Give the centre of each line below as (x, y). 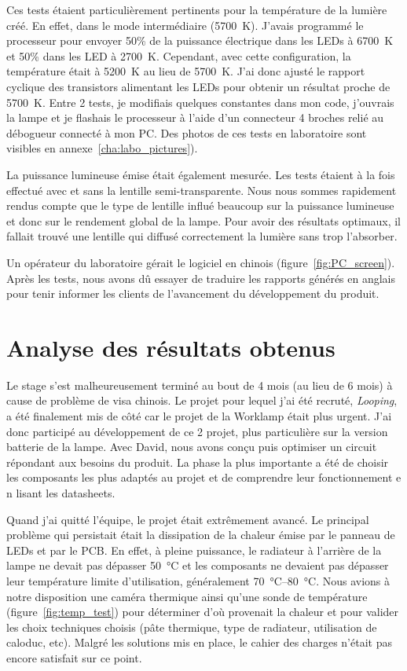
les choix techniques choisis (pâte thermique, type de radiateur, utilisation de (192, 627)
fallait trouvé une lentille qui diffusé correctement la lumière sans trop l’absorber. (202, 236)
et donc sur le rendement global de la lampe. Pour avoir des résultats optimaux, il (203, 220)
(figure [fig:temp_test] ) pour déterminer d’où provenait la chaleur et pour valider (203, 612)
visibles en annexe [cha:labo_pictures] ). (102, 148)
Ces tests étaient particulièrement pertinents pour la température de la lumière (197, 9)
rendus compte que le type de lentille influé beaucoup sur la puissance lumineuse (200, 205)
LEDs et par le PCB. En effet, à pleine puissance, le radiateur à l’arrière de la (194, 550)
